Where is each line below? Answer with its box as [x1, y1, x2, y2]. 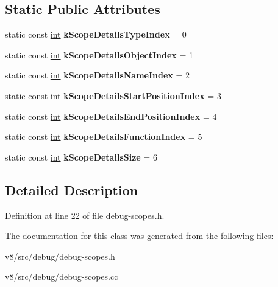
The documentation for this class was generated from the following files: [5, 229, 274, 242]
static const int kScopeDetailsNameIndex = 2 [5, 69, 190, 81]
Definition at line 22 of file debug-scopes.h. [5, 209, 165, 221]
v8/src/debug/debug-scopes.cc [5, 270, 118, 283]
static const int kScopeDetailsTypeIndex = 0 [5, 28, 187, 41]
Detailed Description [5, 180, 138, 199]
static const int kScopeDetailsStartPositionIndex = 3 [5, 89, 221, 102]
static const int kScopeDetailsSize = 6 [5, 150, 157, 163]
